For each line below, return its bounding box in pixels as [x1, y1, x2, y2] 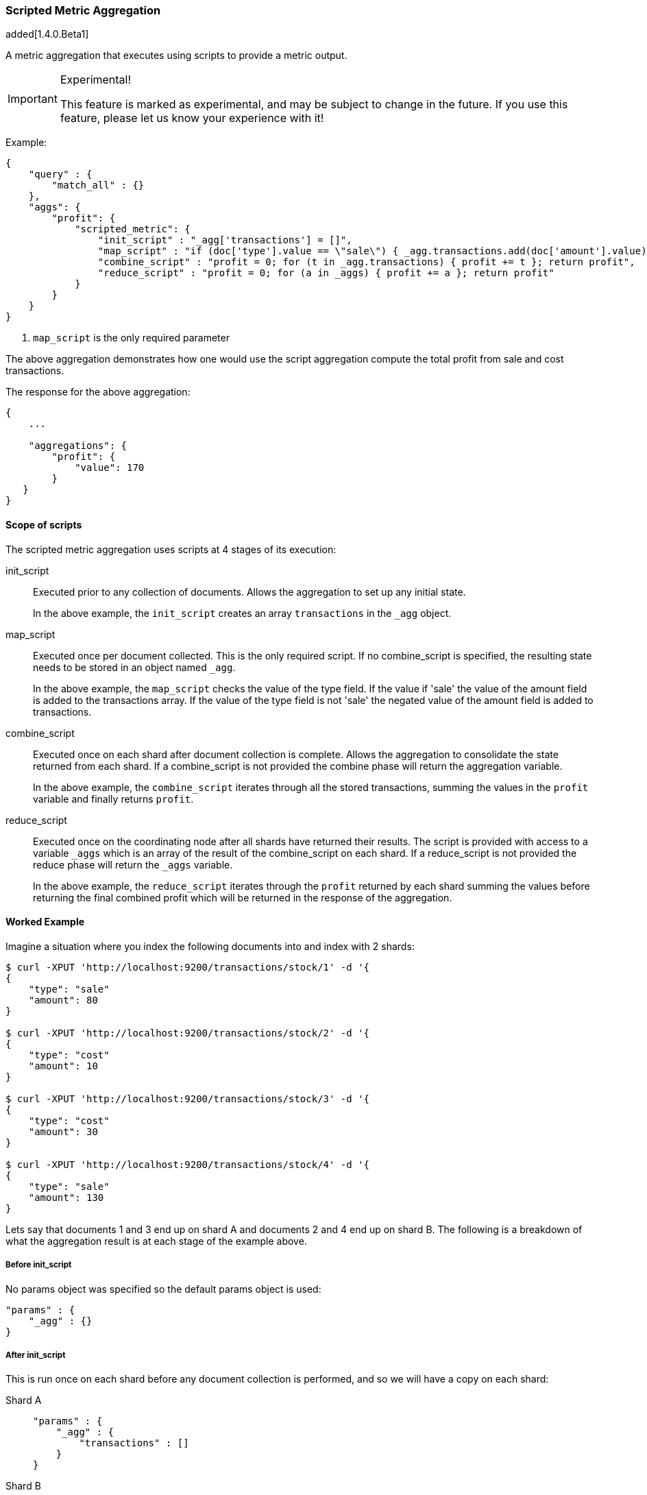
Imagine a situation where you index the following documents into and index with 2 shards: [5, 940, 415, 952]
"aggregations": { [28, 440, 127, 452]
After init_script [5, 1350, 66, 1360]
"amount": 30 [28, 1126, 98, 1137]
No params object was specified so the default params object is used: [5, 1283, 321, 1295]
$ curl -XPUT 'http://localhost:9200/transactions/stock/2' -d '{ [5, 1027, 370, 1038]
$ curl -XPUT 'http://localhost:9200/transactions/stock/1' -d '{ [5, 961, 370, 973]
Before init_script [5, 1260, 72, 1270]
